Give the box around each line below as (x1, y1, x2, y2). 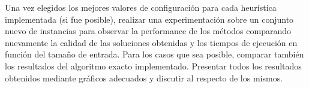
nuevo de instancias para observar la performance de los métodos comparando (5, 25, 291, 37)
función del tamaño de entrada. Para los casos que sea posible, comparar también (5, 48, 304, 60)
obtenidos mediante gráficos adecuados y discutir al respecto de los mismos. (5, 71, 283, 84)
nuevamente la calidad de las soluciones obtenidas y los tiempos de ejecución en (5, 36, 298, 48)
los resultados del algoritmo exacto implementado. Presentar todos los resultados (5, 59, 302, 72)
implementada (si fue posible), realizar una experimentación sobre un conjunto (5, 13, 294, 25)
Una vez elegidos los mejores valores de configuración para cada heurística (5, 1, 277, 13)
